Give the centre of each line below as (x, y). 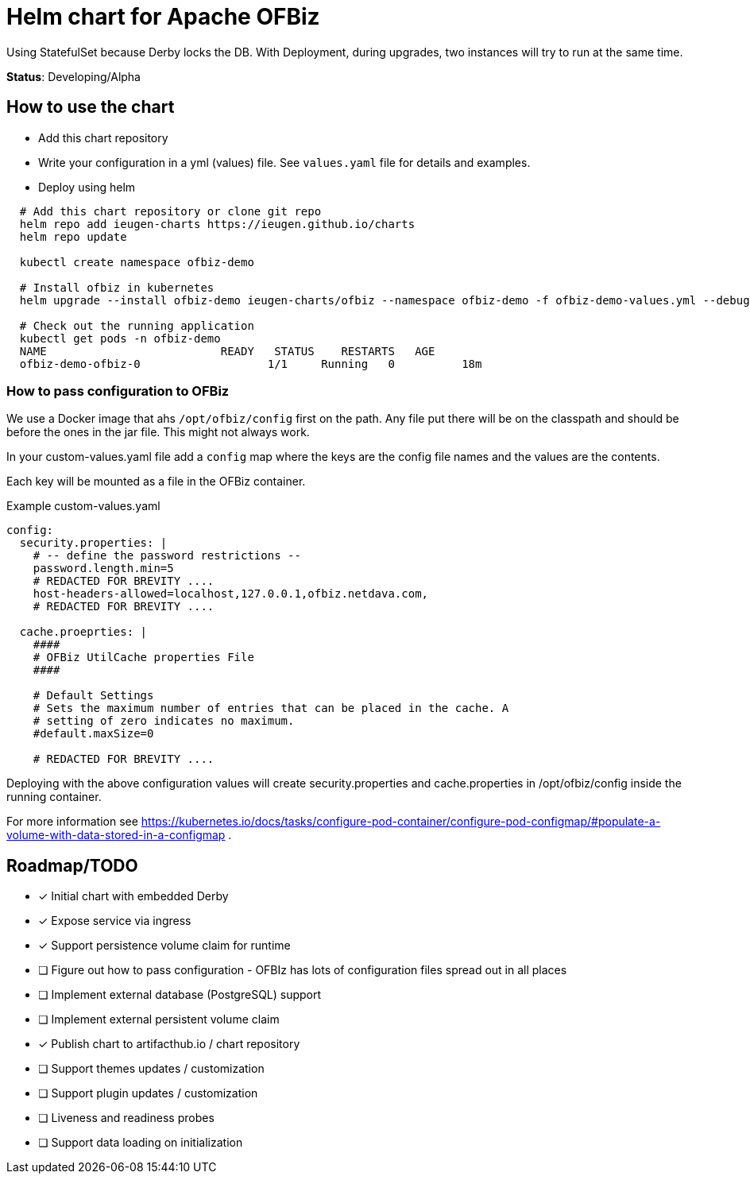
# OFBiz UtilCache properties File (143, 658)
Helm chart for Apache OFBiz (163, 17)
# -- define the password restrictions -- (167, 556)
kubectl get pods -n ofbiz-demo (120, 338)
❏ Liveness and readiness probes (126, 1118)
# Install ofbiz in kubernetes (117, 287)
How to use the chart (91, 107)
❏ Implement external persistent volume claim (159, 1019)
